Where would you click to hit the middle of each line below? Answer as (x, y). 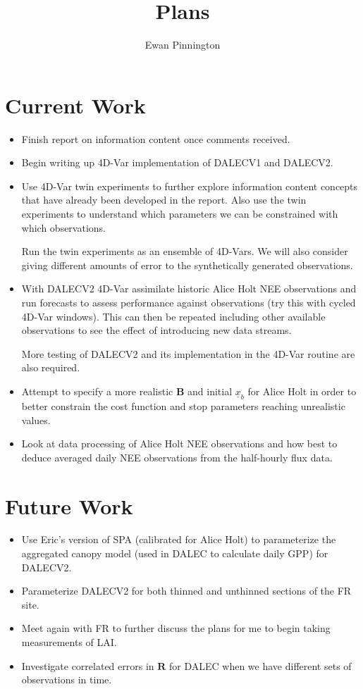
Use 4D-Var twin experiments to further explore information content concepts (190, 186)
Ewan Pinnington (183, 45)
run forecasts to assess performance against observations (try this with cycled (189, 302)
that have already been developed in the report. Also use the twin (164, 200)
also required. (51, 367)
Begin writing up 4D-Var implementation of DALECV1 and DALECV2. (177, 162)
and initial (210, 391)
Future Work (69, 505)
